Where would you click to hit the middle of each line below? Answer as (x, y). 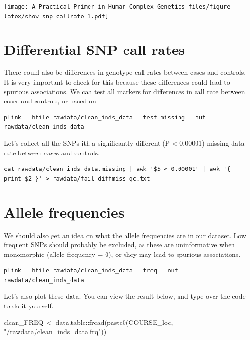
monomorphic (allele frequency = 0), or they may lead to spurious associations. (122, 254)
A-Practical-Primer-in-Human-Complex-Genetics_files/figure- (133, 7)
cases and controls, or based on (50, 101)
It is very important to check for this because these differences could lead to (117, 82)
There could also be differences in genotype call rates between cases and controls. (125, 72)
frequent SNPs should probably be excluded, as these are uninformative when (120, 245)
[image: (16, 7)
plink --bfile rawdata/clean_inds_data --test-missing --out (105, 117)
